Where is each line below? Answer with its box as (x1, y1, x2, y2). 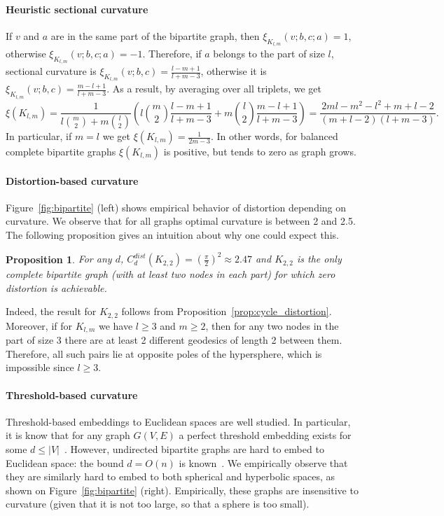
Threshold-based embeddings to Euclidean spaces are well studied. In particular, (6, 414, 351, 428)
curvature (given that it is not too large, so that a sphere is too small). (6, 496, 310, 511)
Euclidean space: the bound (6, 455, 124, 470)
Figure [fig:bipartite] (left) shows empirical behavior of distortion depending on (6, 200, 347, 214)
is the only (297, 251, 342, 266)
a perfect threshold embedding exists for (179, 428, 352, 442)
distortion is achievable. (6, 280, 107, 295)
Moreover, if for (6, 318, 73, 333)
